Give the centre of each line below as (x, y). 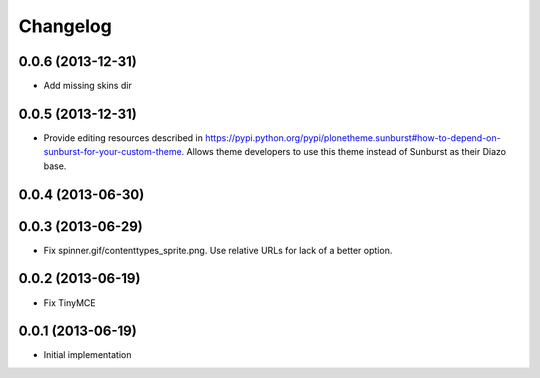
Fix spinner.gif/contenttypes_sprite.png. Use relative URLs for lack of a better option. (218, 250)
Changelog (65, 26)
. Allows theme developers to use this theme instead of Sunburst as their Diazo (344, 152)
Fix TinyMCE (69, 302)
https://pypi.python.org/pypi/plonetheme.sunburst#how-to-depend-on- (353, 137)
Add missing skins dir (87, 86)
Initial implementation (87, 355)
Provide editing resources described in (123, 137)
